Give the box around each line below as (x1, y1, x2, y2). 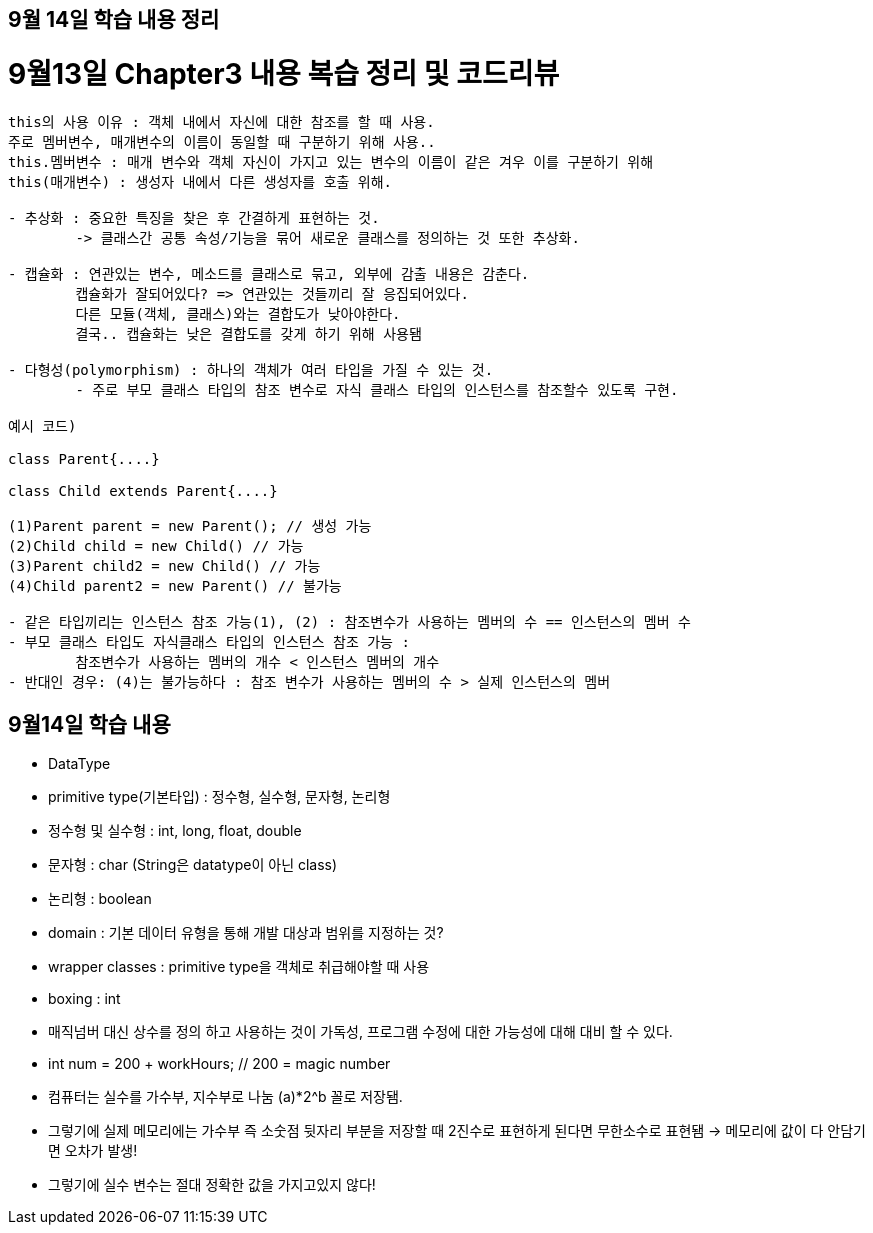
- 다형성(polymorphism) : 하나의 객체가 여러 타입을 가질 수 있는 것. (8, 361, 494, 378)
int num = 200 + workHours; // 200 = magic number (48, 1055, 391, 1073)
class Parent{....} (8, 450, 160, 467)
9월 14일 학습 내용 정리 (8, 7, 220, 32)
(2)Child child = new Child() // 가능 (8, 537, 304, 554)
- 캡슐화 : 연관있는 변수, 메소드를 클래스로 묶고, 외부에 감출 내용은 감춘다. (8, 265, 530, 282)
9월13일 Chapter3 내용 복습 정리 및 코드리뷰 (8, 56, 560, 91)
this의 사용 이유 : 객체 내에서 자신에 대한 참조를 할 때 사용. (8, 113, 435, 130)
